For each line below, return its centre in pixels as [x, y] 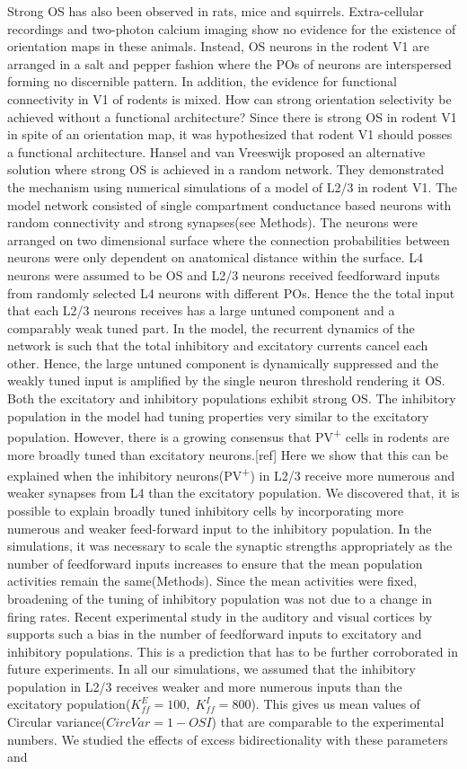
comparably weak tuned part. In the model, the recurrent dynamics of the [211, 327]
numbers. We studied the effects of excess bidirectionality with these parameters [228, 739]
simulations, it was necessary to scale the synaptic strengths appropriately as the [230, 546]
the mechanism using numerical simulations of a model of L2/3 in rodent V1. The [233, 186]
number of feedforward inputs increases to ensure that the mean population [215, 563]
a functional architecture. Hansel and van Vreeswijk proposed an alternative [216, 151]
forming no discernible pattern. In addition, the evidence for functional [202, 81]
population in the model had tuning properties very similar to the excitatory [218, 415]
